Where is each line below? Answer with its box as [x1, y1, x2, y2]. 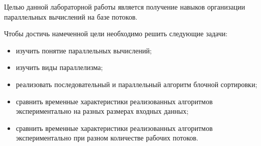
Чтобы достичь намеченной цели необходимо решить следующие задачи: [4, 28, 228, 39]
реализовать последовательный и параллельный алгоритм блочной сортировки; [16, 79, 257, 89]
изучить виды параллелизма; [16, 62, 103, 72]
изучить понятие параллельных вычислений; [16, 45, 152, 55]
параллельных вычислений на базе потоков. [4, 11, 138, 22]
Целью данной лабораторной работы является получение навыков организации [4, 2, 245, 12]
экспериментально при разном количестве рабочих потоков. [16, 132, 199, 143]
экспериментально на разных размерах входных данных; [16, 106, 189, 116]
